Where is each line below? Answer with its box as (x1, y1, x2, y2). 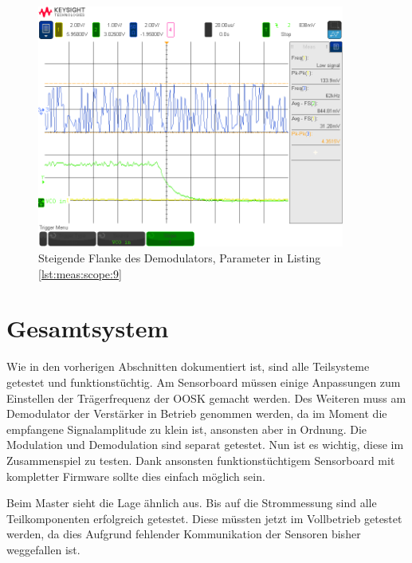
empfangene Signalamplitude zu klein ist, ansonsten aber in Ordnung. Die (6, 420, 367, 437)
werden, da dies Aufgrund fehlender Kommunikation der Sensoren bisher (6, 526, 361, 542)
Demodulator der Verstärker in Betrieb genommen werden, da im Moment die (6, 405, 387, 422)
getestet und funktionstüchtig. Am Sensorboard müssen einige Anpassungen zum (6, 373, 401, 390)
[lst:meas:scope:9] (38, 265, 122, 281)
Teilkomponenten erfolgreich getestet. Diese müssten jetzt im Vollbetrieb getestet (6, 510, 402, 526)
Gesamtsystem (6, 312, 169, 344)
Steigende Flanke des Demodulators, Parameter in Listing (38, 250, 321, 266)
